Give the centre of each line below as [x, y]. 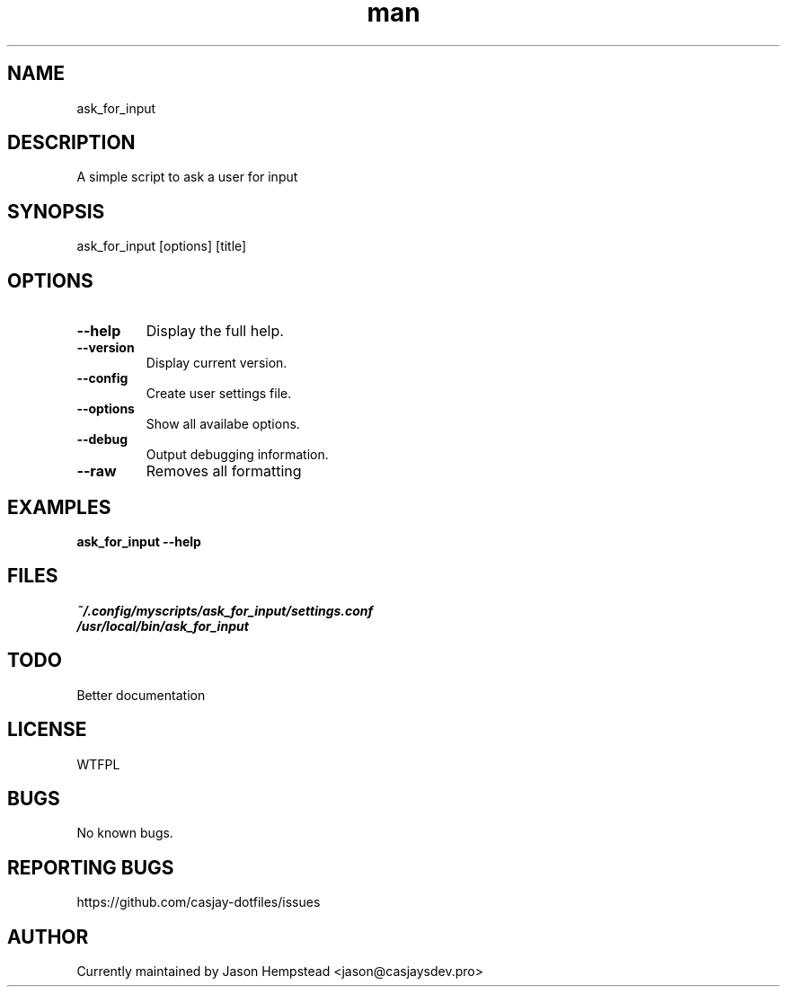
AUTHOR [48, 936]
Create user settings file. [219, 394]
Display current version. [217, 363]
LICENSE [47, 730]
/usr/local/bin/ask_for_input [163, 626]
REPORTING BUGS [91, 867]
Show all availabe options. [223, 424]
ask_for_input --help [139, 541]
